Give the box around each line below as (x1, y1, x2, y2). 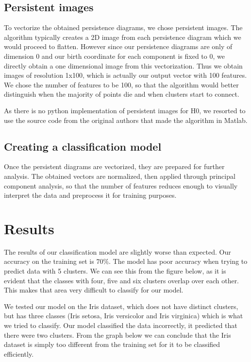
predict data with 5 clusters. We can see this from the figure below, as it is (4, 266, 226, 276)
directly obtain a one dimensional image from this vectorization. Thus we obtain (4, 60, 243, 70)
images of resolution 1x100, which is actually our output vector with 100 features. (4, 70, 247, 80)
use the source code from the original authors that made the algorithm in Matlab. (4, 115, 248, 125)
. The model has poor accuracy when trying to (109, 256, 248, 266)
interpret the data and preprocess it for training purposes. (4, 190, 177, 200)
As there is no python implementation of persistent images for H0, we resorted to (4, 105, 246, 115)
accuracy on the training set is (4, 256, 94, 266)
